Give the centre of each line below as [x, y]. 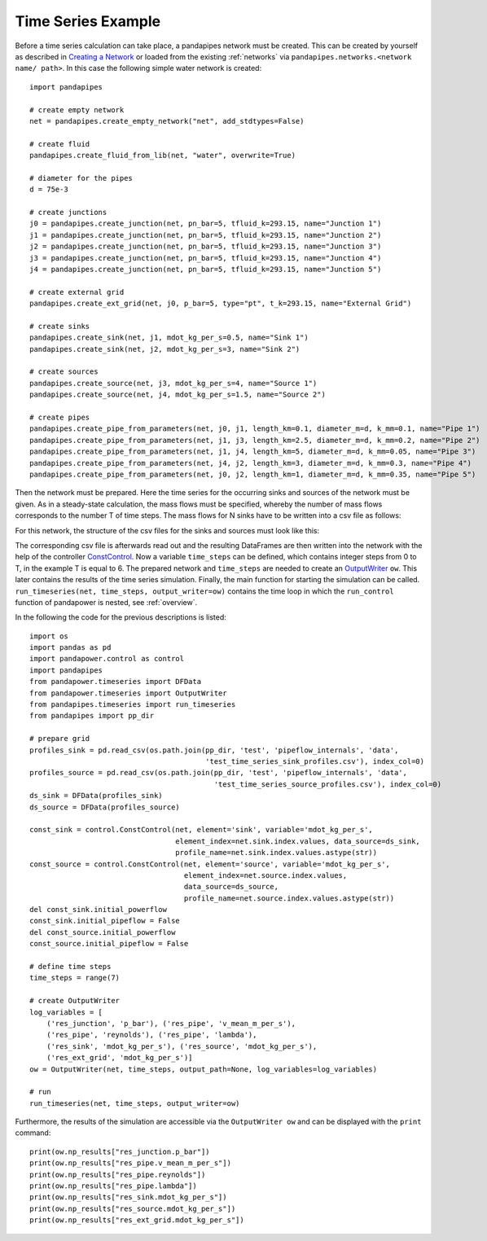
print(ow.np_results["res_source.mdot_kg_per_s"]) [133, 1208]
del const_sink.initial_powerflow [98, 910]
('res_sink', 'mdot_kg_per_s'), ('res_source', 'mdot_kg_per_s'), [182, 1046]
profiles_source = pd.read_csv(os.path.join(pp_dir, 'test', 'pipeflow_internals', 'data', [218, 773]
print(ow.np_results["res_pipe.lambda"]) [113, 1186]
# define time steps [70, 967]
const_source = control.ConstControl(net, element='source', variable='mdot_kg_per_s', [210, 864]
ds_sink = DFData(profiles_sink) [96, 796]
